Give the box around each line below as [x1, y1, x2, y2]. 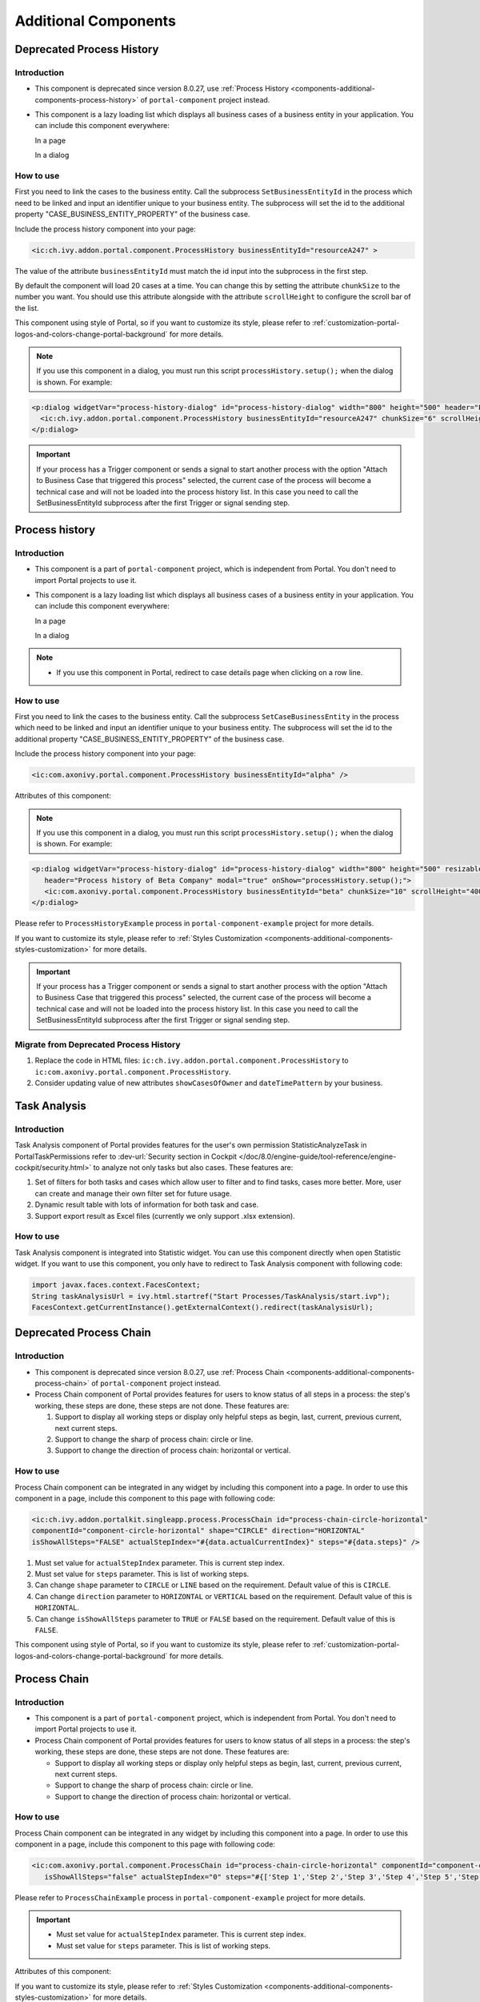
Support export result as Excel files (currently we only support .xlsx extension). [34, 1211, 295, 1220]
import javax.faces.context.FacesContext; [31, 1280, 201, 1289]
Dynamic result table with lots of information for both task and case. [34, 1200, 259, 1209]
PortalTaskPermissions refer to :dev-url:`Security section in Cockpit [14, 1152, 238, 1161]
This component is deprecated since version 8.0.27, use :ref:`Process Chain [34, 1367, 285, 1377]
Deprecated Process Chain [14, 1326, 151, 1340]
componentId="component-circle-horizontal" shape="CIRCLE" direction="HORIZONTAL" [31, 1526, 366, 1535]
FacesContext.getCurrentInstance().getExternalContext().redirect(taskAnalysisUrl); [31, 1302, 374, 1312]
